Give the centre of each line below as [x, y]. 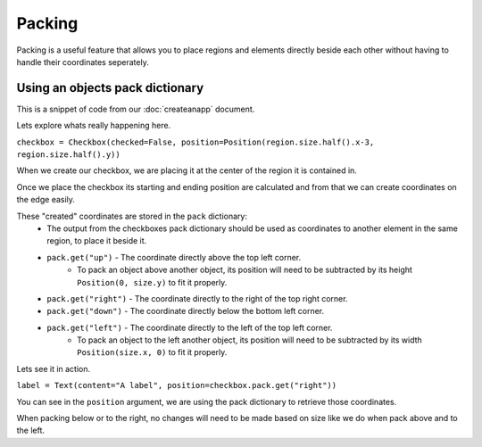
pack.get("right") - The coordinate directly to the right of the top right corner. [197, 298]
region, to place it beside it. [97, 241]
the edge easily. [46, 200]
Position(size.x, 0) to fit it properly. [152, 352]
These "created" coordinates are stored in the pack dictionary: [132, 216]
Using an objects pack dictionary [110, 88]
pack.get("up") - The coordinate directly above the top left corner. [174, 257]
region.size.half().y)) [68, 155]
